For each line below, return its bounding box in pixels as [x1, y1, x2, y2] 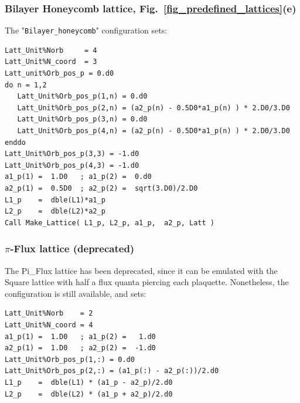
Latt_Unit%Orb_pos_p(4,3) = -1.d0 [5, 161, 139, 170]
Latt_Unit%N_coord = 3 [5, 57, 97, 66]
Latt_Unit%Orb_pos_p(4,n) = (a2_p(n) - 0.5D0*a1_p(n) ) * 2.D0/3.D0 [17, 127, 290, 136]
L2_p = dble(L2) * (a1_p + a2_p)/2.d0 [5, 390, 173, 398]
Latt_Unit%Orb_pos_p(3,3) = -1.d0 [5, 150, 139, 158]
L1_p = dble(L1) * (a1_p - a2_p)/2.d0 [5, 378, 173, 387]
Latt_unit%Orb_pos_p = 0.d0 [5, 69, 114, 78]
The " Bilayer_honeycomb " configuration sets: [5, 24, 168, 36]
